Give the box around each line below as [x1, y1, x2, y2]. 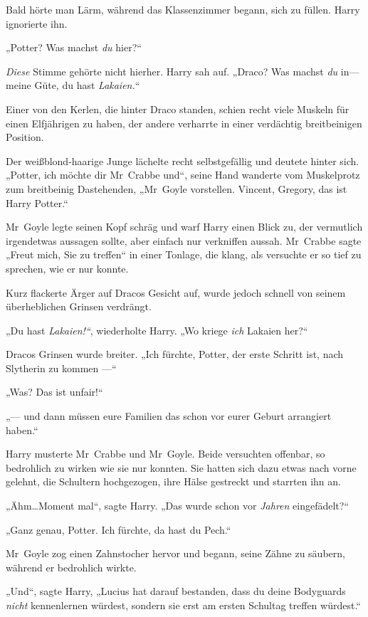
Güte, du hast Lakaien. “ [34, 78, 140, 93]
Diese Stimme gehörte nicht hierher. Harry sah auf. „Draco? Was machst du [6, 63, 338, 78]
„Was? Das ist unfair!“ [6, 384, 103, 399]
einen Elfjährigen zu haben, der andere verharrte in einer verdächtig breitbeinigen [6, 115, 362, 130]
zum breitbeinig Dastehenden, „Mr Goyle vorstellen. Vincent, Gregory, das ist [6, 181, 347, 196]
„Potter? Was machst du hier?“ [6, 40, 142, 55]
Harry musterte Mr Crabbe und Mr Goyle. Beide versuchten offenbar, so [6, 446, 325, 461]
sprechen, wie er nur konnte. [6, 260, 129, 275]
